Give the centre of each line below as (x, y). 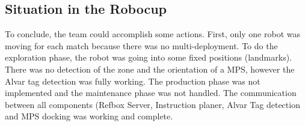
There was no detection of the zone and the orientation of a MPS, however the (150, 69)
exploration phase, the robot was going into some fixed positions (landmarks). (148, 57)
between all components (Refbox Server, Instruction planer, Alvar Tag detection (152, 104)
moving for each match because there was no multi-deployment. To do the (141, 45)
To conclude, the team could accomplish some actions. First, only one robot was (153, 34)
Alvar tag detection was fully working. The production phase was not (133, 81)
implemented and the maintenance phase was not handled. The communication (151, 93)
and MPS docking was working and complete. (89, 116)
